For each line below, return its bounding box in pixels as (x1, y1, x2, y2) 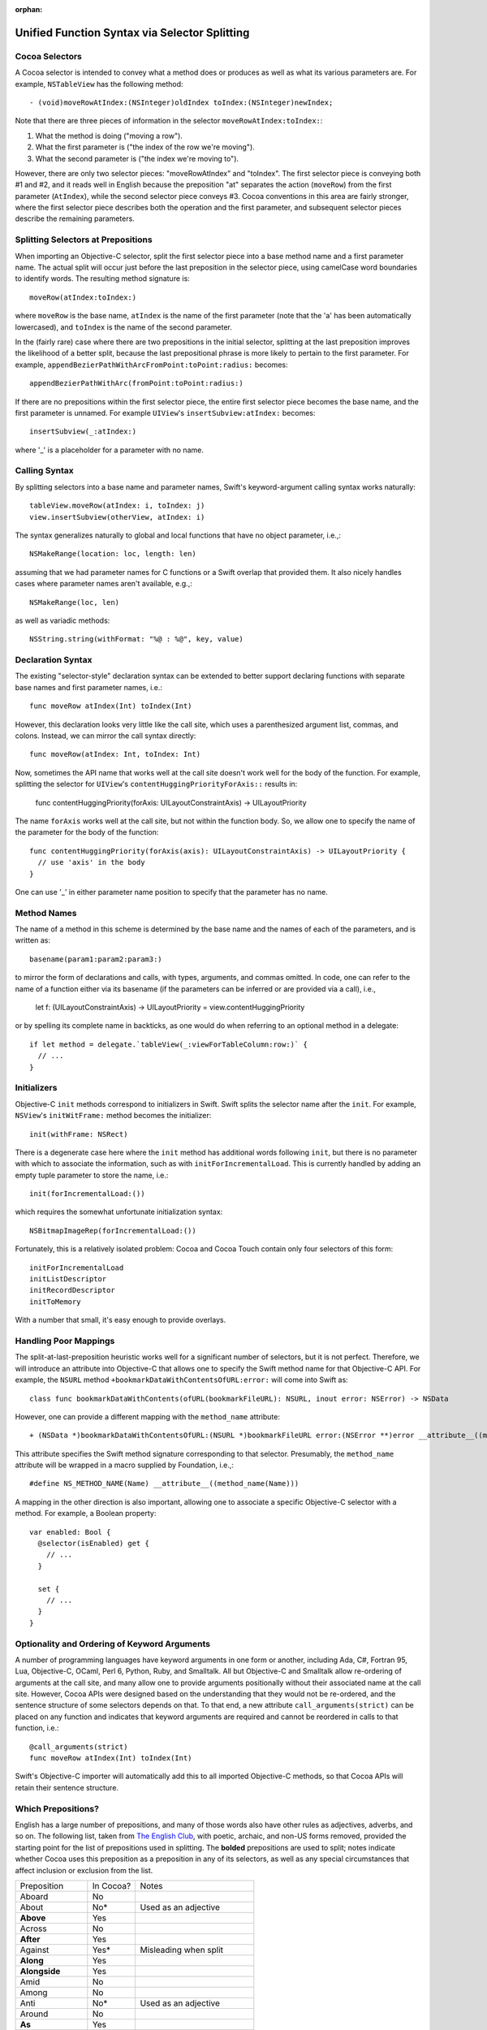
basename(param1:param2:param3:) (29, 954, 162, 964)
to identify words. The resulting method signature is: (15, 274, 190, 283)
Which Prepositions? (15, 1803, 99, 1814)
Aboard (19, 1890, 49, 1902)
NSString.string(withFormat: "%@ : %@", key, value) (29, 634, 243, 644)
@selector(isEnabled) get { (37, 1539, 150, 1548)
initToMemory (29, 1297, 81, 1307)
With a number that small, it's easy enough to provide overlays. (15, 1315, 226, 1325)
